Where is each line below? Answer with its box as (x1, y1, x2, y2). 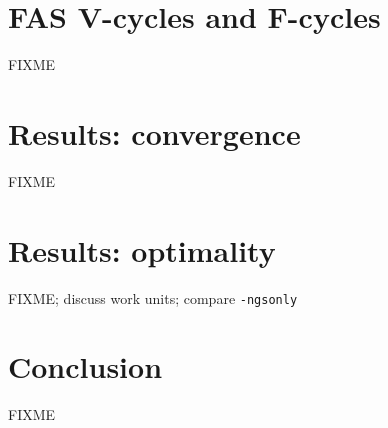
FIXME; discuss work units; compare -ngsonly (8, 287, 298, 308)
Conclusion (8, 346, 163, 387)
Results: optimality (8, 229, 276, 270)
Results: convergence (8, 112, 301, 153)
